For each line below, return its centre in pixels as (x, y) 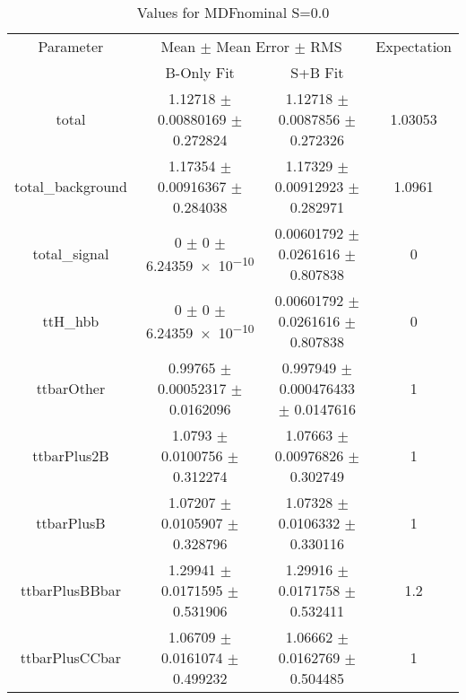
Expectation (414, 46)
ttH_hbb (71, 321)
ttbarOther (71, 388)
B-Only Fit (200, 72)
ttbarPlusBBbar (70, 590)
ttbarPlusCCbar (71, 657)
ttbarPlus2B (71, 455)
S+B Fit (317, 72)
